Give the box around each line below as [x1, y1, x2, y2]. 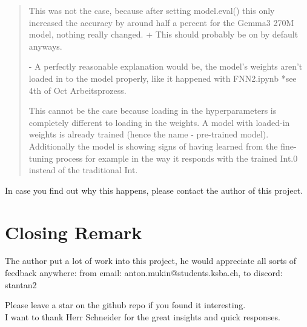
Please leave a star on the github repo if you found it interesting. [5, 299, 246, 311]
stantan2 [5, 278, 37, 291]
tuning [28, 151, 53, 164]
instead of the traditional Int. [28, 163, 138, 176]
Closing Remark [5, 219, 142, 244]
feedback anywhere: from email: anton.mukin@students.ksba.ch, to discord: [5, 266, 283, 279]
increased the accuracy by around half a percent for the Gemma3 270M [28, 16, 294, 28]
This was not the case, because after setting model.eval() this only [28, 4, 275, 16]
